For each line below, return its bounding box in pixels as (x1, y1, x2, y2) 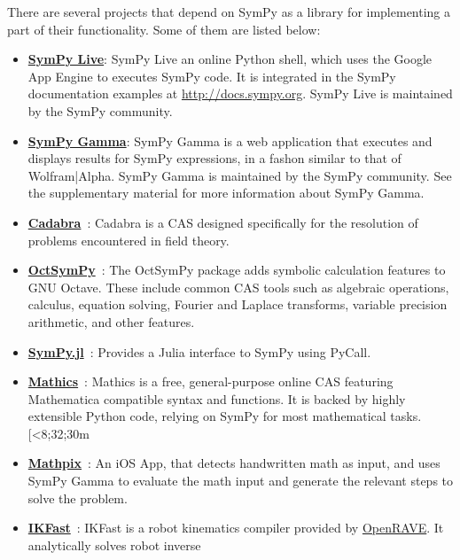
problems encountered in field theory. (27, 230, 230, 249)
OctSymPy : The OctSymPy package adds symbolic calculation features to (27, 261, 446, 279)
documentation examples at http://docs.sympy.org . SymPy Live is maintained (27, 84, 453, 103)
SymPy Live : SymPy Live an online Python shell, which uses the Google (27, 50, 433, 68)
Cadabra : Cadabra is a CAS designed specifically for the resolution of (27, 213, 418, 231)
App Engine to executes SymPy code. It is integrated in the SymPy (27, 66, 396, 85)
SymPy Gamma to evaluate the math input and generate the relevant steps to (27, 471, 454, 490)
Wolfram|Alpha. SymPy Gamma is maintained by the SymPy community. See (27, 166, 452, 184)
